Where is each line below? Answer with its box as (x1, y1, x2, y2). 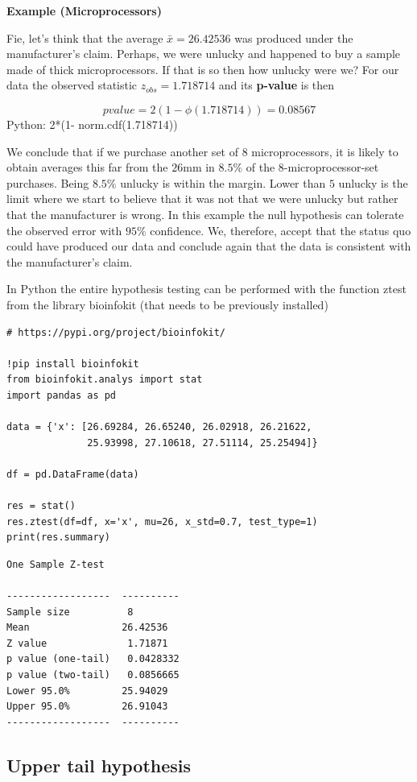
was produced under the (234, 29, 353, 46)
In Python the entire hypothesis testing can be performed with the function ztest (6, 280, 407, 297)
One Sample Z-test (6, 558, 105, 570)
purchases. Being (6, 174, 89, 191)
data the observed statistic (6, 77, 138, 93)
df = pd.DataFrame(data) (6, 468, 139, 480)
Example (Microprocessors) (6, 2, 162, 19)
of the (246, 159, 275, 176)
